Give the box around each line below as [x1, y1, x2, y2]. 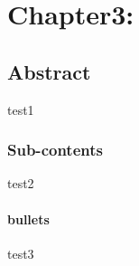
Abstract [7, 57, 91, 85]
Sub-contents [7, 138, 103, 161]
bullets [7, 209, 50, 228]
